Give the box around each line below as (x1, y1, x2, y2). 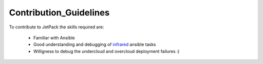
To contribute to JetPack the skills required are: (9, 24, 104, 30)
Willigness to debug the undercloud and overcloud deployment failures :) (33, 48, 180, 54)
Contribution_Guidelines (9, 7, 110, 18)
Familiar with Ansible (33, 35, 75, 40)
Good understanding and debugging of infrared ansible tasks (33, 41, 156, 48)
